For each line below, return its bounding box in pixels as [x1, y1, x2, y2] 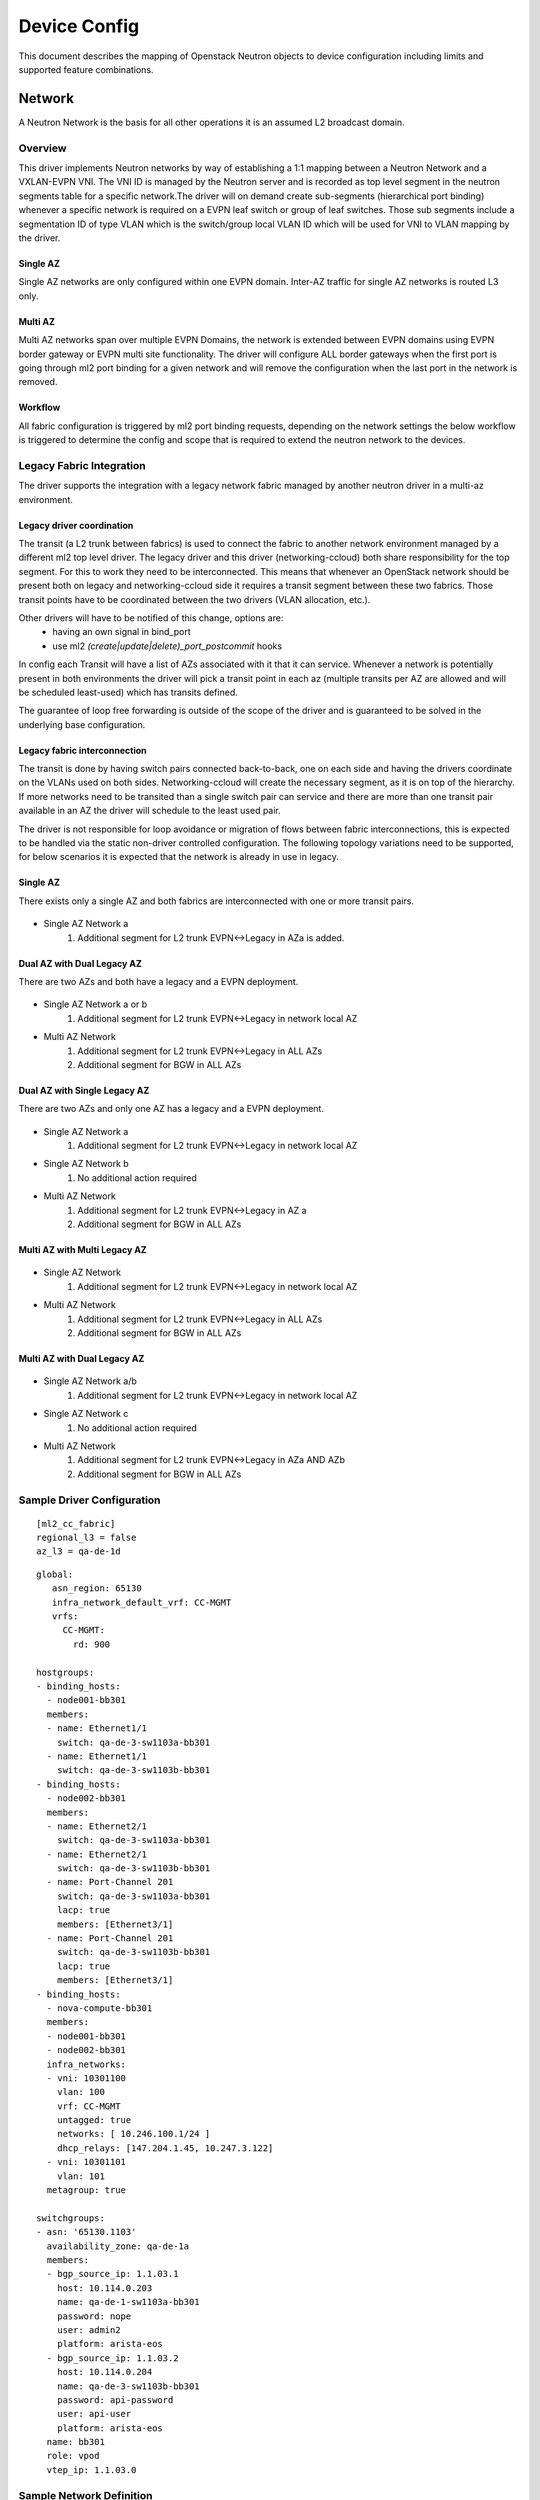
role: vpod [46, 2450, 100, 2462]
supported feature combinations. [18, 63, 154, 75]
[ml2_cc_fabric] [36, 1518, 116, 1529]
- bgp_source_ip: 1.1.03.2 [46, 2352, 179, 2364]
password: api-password [56, 2394, 174, 2405]
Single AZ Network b [43, 1158, 129, 1170]
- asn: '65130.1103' [36, 2226, 137, 2238]
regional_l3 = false [36, 1532, 137, 1544]
